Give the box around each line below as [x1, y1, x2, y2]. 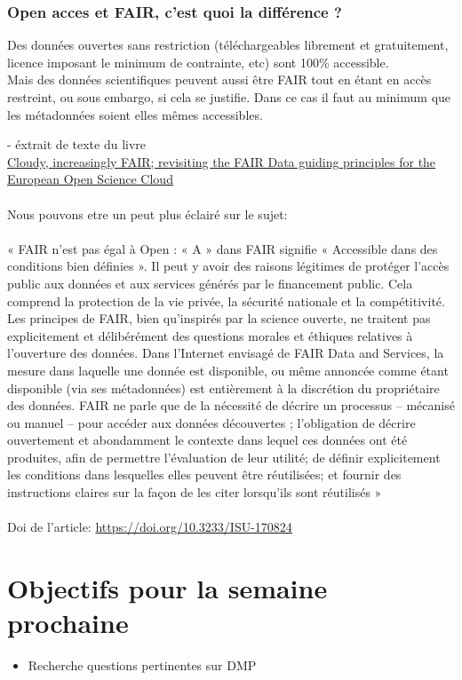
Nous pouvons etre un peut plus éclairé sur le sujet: [7, 204, 288, 223]
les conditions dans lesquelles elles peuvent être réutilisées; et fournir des [7, 465, 402, 484]
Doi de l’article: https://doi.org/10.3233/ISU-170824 [7, 518, 292, 536]
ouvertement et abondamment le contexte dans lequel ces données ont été [7, 431, 408, 449]
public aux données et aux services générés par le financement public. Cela [7, 273, 413, 292]
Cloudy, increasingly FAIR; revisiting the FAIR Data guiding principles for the [7, 152, 436, 170]
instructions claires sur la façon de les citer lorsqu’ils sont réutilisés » [7, 483, 382, 502]
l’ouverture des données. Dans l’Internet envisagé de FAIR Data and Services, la [7, 344, 444, 362]
